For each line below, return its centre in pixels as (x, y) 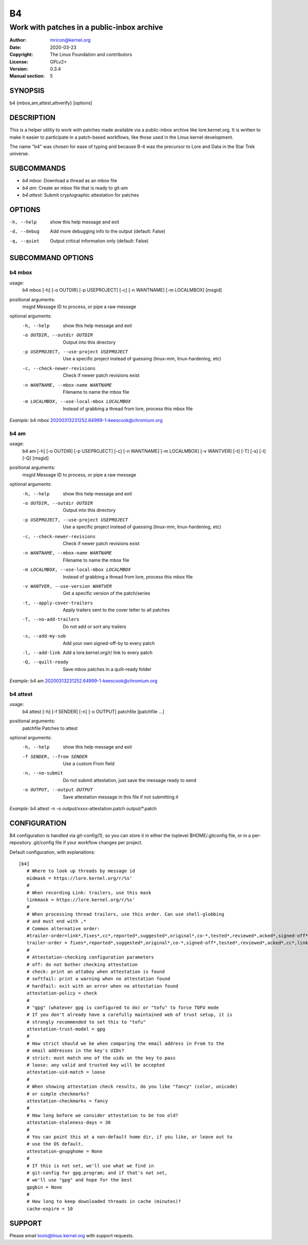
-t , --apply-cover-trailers (58, 603)
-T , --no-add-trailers (51, 619)
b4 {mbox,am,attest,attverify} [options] (51, 103)
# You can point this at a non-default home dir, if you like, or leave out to (129, 1137)
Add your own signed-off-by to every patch (109, 643)
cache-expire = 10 (50, 1209)
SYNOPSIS (27, 91)
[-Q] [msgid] (35, 458)
